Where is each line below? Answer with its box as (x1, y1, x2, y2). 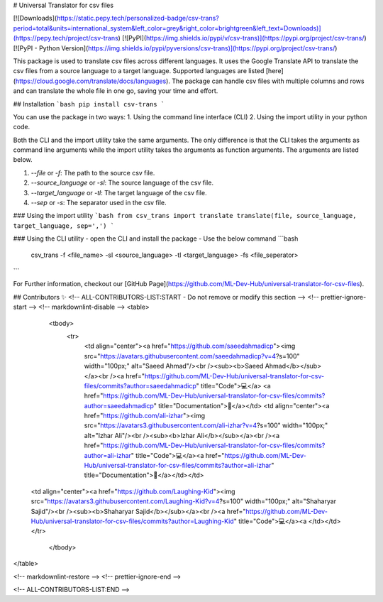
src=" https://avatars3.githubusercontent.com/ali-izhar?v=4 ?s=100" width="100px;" (84, 421, 328, 429)
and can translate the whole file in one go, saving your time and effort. (13, 87, 218, 95)
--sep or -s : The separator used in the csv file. (30, 199, 167, 207)
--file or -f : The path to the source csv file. (30, 168, 155, 177)
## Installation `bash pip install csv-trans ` (13, 99, 165, 108)
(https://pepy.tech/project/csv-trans (13, 34, 118, 43)
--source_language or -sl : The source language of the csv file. (30, 178, 214, 187)
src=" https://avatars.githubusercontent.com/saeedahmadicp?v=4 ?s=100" (84, 351, 301, 360)
